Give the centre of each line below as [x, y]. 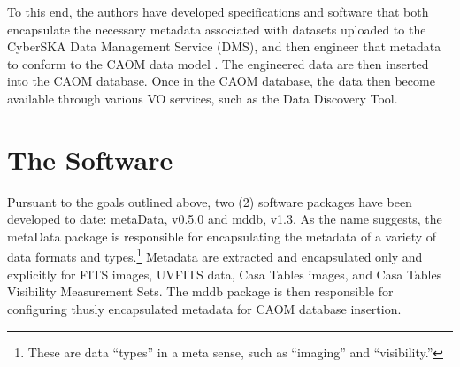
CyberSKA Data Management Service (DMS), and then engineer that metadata [224, 46]
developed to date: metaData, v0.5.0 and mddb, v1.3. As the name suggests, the [225, 219]
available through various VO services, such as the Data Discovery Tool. [203, 98]
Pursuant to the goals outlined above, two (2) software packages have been [210, 201]
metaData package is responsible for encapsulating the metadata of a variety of [222, 236]
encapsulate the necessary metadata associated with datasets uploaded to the [217, 29]
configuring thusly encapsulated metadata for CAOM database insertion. [204, 308]
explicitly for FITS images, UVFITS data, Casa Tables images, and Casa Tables [225, 274]
